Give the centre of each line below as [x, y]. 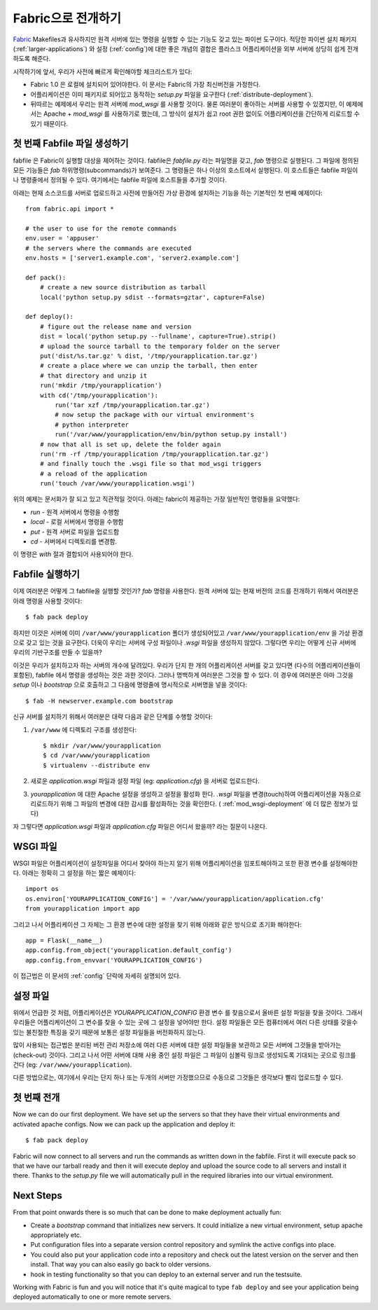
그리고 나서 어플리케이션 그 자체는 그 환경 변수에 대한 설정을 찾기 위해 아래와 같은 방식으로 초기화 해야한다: [157, 924]
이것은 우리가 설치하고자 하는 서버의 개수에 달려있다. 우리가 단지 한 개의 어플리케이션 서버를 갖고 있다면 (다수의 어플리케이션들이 [187, 665]
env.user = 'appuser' [62, 239]
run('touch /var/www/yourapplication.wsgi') [117, 484]
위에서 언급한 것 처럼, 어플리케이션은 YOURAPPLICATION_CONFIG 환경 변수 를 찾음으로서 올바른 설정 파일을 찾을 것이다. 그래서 [188, 1013]
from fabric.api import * [70, 209]
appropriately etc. [56, 1235]
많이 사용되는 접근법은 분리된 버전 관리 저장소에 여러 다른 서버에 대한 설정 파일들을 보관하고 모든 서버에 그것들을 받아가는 [177, 1045]
